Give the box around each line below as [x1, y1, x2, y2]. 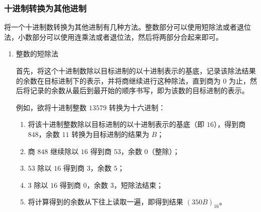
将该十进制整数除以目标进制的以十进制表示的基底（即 [28, 119, 205, 129]
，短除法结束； [113, 179, 163, 190]
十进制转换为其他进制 [4, 2, 87, 14]
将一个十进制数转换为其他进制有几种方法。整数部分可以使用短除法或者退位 [4, 22, 251, 32]
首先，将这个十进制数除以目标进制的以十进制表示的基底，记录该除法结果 [16, 65, 256, 76]
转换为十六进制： [109, 102, 166, 112]
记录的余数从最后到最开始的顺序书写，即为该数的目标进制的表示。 [30, 85, 249, 96]
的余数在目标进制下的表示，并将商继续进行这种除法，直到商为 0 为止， [16, 75, 250, 86]
